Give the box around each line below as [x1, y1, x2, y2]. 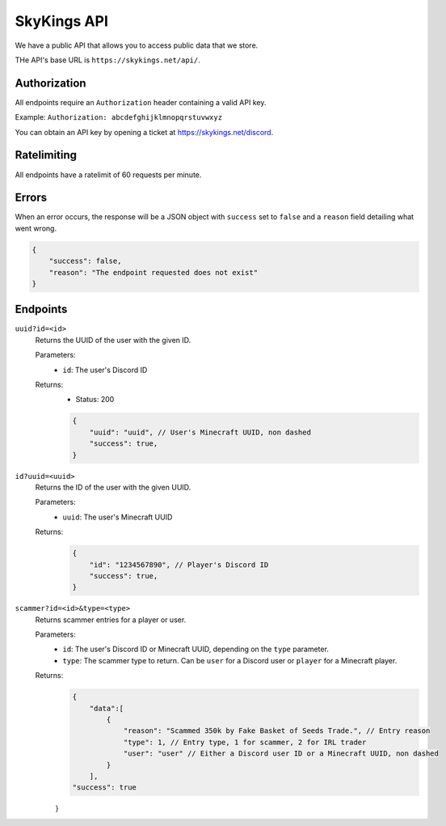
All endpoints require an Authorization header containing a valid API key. [15, 97, 267, 107]
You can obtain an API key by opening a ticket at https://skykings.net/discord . [15, 127, 274, 137]
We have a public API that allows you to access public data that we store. [15, 40, 259, 50]
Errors [15, 191, 48, 205]
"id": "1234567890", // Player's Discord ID [89, 560, 269, 570]
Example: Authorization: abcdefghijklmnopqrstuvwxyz [15, 112, 222, 122]
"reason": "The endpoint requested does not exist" [48, 268, 259, 277]
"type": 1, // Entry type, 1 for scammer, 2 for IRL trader [123, 737, 367, 747]
